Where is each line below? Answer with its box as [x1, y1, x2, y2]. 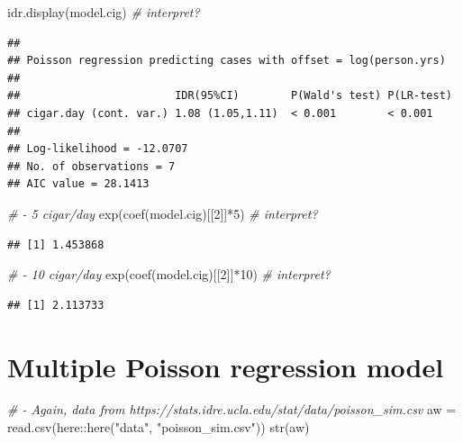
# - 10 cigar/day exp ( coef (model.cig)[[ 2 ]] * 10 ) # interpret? [7, 265, 331, 284]
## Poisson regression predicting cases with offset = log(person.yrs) [7, 54, 446, 68]
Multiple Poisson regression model [7, 348, 444, 384]
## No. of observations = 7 [7, 159, 176, 173]
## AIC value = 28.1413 [7, 177, 150, 191]
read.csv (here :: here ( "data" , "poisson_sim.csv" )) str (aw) [7, 418, 310, 437]
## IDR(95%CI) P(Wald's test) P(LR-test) [7, 89, 452, 103]
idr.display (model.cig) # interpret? [7, 3, 200, 21]
